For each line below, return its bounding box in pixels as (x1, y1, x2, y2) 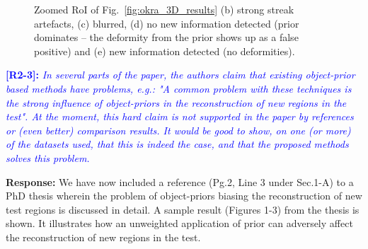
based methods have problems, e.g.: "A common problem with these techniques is (6, 81, 352, 95)
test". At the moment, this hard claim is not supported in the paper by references (6, 109, 354, 124)
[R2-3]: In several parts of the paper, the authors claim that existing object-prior (6, 67, 355, 82)
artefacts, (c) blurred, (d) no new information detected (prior (34, 16, 299, 30)
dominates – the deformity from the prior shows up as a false (34, 30, 299, 45)
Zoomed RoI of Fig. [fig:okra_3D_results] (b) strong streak (34, 2, 294, 16)
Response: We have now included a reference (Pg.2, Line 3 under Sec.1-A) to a (6, 174, 354, 189)
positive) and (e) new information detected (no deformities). (34, 43, 295, 58)
